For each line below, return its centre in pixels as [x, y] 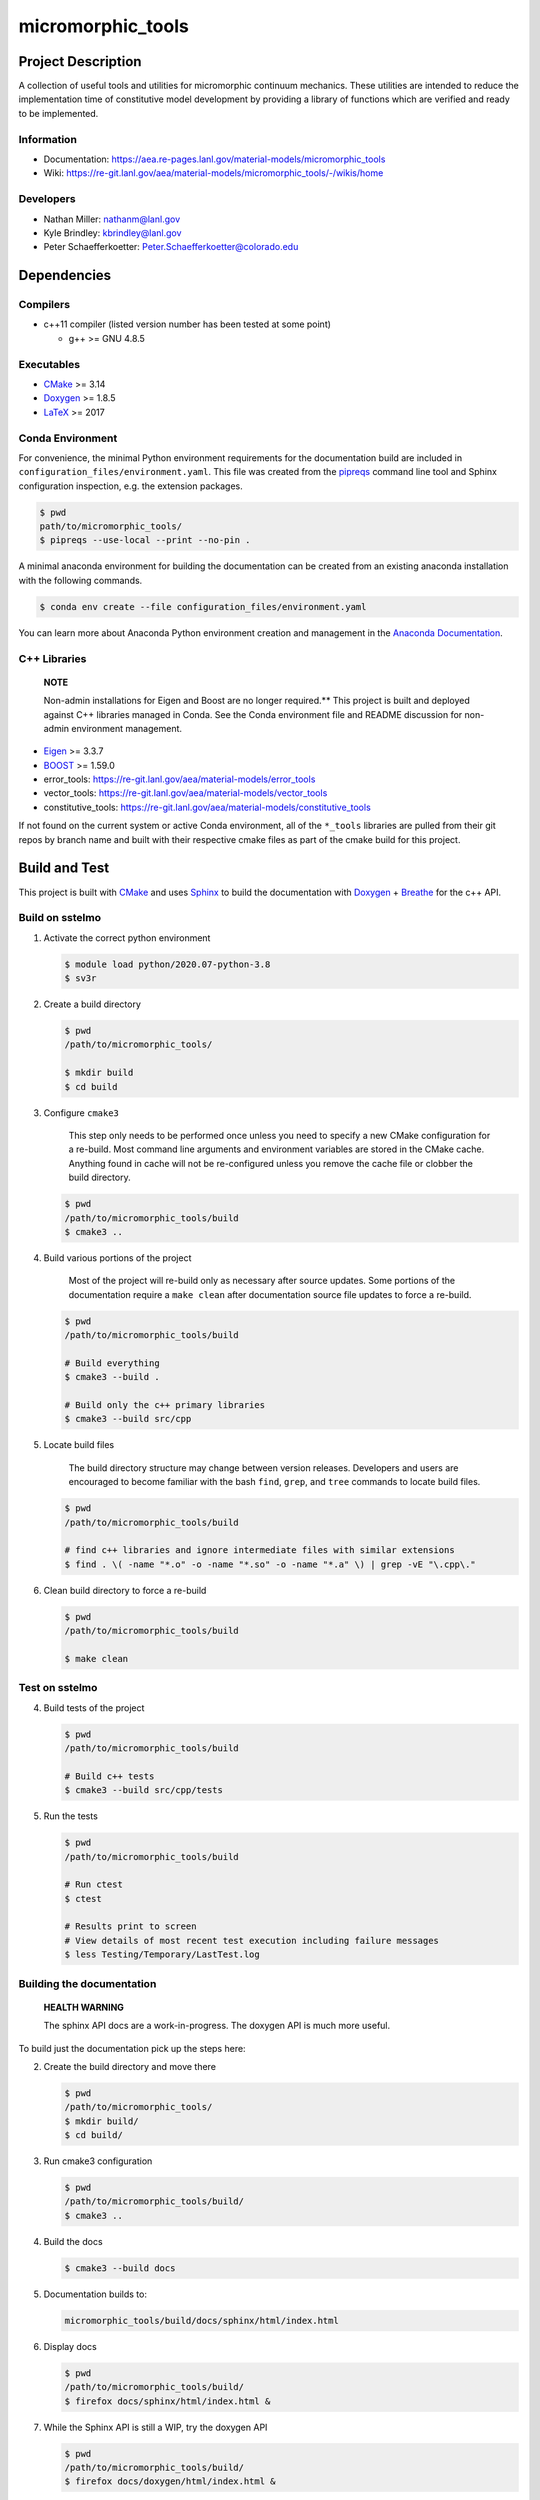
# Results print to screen [130, 1926]
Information [47, 139]
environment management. [127, 728]
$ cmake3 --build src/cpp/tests [144, 1790]
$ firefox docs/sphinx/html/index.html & [167, 2401]
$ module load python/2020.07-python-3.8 [167, 964]
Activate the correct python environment [127, 937]
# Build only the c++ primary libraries [164, 1405]
